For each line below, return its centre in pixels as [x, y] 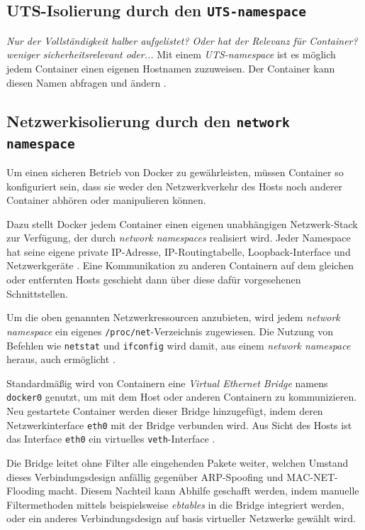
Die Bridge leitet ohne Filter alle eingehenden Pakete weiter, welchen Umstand [178, 462]
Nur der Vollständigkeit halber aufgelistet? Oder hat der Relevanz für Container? [182, 40]
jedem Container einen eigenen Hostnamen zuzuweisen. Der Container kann [171, 68]
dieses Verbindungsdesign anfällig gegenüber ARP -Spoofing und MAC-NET [171, 476]
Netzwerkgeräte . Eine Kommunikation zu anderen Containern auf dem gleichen [180, 265]
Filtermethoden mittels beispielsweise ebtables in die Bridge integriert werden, [175, 504]
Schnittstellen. [37, 293]
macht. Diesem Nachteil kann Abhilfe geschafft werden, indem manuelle [203, 491]
